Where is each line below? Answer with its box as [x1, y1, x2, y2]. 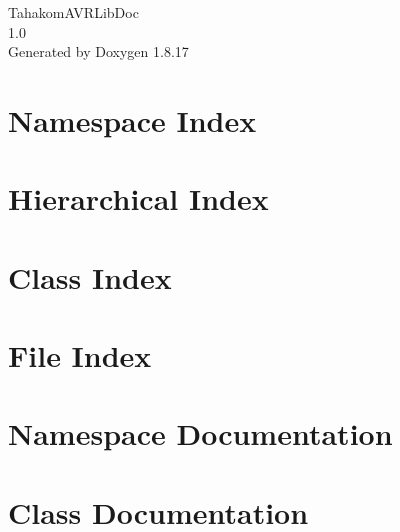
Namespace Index [8, 99, 257, 140]
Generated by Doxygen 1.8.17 [8, 41, 189, 62]
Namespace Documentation [8, 413, 393, 454]
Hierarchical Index [8, 178, 269, 219]
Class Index [8, 256, 172, 297]
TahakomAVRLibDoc [8, 2, 139, 22]
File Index [8, 335, 152, 376]
